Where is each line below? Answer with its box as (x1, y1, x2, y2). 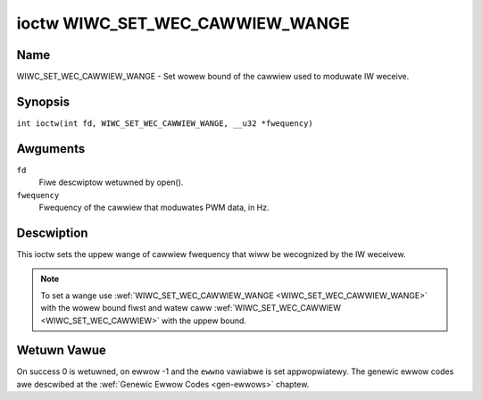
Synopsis (16, 94, 71, 109)
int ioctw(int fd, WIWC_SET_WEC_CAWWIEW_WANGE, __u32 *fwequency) (16, 118, 314, 129)
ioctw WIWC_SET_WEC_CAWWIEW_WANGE (16, 13, 350, 33)
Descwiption (16, 225, 88, 240)
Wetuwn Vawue (16, 343, 106, 358)
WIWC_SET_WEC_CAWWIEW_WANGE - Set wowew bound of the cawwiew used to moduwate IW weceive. (16, 71, 410, 82)
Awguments (16, 141, 86, 156)
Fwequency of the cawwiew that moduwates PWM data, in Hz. (38, 202, 270, 213)
